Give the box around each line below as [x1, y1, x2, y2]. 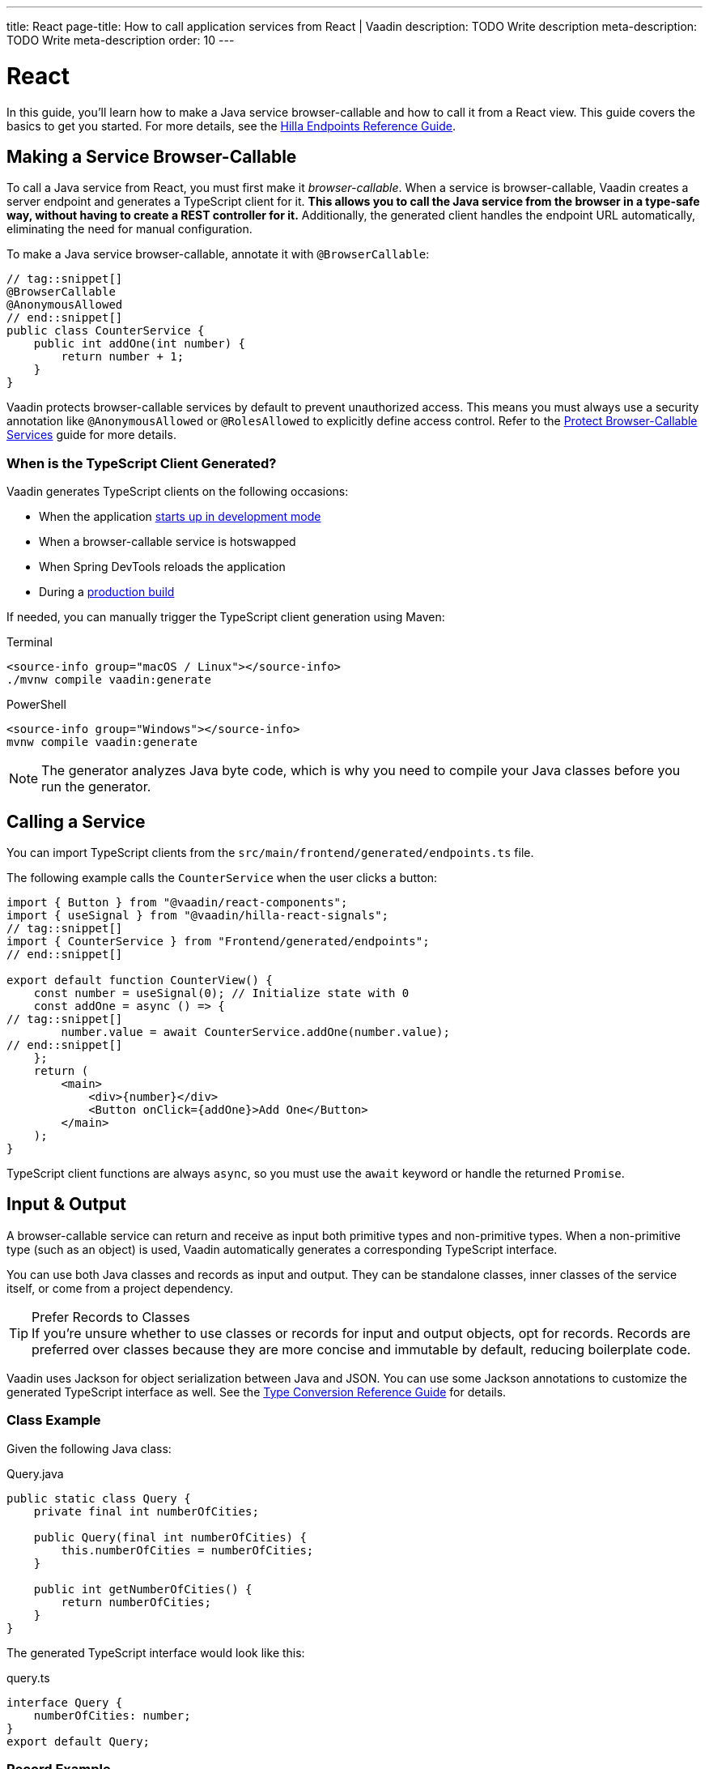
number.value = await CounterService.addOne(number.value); [61, 1025, 450, 1038]
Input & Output [6, 1194, 126, 1215]
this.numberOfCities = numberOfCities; [61, 1543, 314, 1557]
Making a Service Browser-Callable [6, 146, 297, 167]
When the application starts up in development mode [39, 509, 321, 524]
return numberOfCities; [61, 1595, 211, 1609]
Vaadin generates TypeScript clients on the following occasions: [6, 484, 349, 499]
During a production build [39, 585, 175, 599]
